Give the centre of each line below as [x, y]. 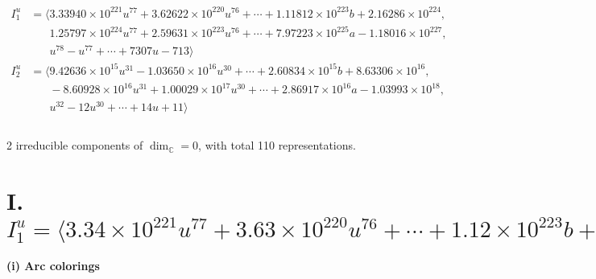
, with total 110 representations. [277, 145]
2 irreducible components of [75, 145]
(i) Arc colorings [53, 266]
